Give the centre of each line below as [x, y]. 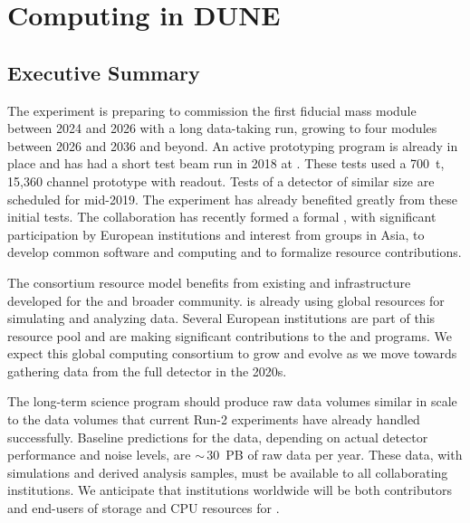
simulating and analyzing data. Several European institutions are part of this [221, 318]
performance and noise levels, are [99, 455]
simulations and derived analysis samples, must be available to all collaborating [228, 472]
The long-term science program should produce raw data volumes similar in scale [232, 401]
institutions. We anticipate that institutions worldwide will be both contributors [230, 490]
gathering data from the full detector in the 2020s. [147, 371]
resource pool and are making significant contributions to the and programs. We [230, 335]
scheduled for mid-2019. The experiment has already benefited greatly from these [233, 199]
